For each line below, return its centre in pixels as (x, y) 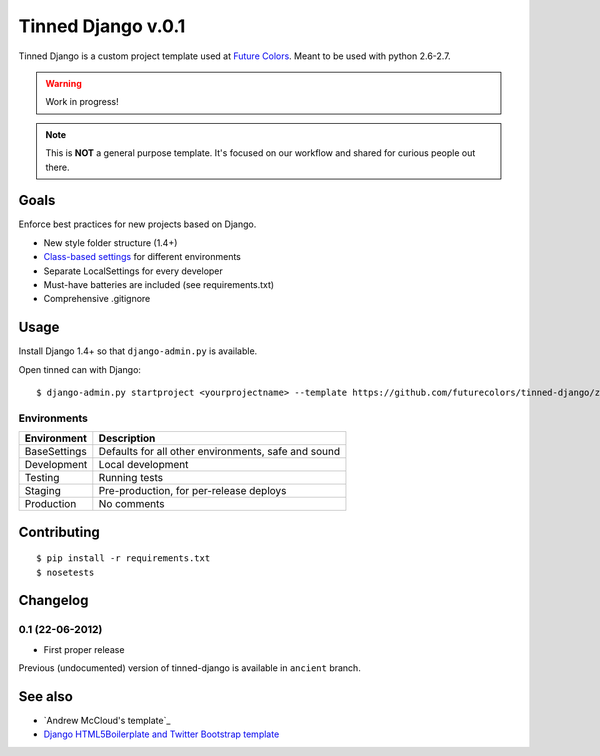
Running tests (131, 478)
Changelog (53, 600)
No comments (131, 504)
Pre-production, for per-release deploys (192, 491)
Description (127, 438)
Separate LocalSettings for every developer (133, 271)
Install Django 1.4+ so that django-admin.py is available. (138, 351)
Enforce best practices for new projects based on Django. (137, 224)
